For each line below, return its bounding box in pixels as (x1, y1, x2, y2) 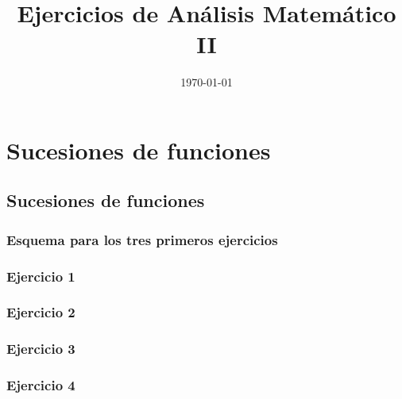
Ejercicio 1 (6, 266, 75, 286)
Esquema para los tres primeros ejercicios (6, 229, 278, 249)
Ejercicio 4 (6, 375, 75, 395)
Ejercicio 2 (6, 302, 75, 322)
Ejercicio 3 (6, 339, 75, 359)
